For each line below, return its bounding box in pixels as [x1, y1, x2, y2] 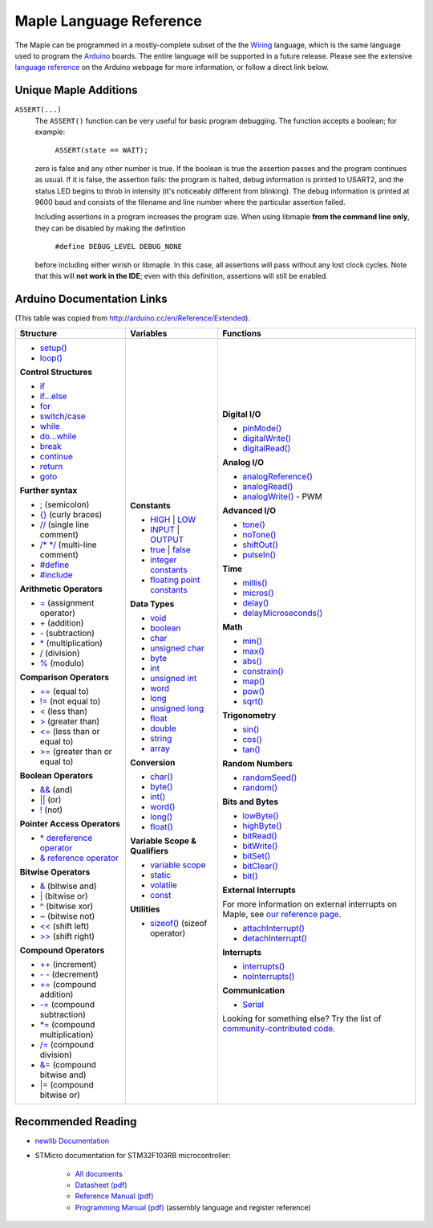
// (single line [39, 519, 90, 530]
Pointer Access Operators [19, 818, 120, 830]
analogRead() [241, 481, 293, 492]
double [149, 723, 176, 734]
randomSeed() [241, 772, 297, 783]
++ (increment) [39, 959, 97, 970]
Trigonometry [221, 710, 277, 721]
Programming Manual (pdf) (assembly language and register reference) [75, 1202, 312, 1212]
